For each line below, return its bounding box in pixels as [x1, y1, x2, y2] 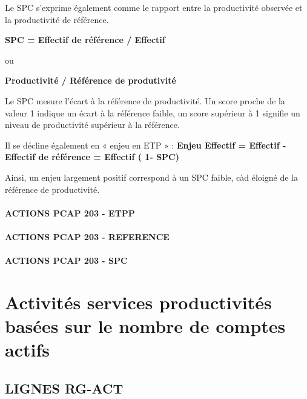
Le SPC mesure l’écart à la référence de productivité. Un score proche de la [5, 94, 285, 107]
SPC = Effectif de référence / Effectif [5, 33, 165, 46]
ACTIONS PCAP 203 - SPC [5, 254, 128, 267]
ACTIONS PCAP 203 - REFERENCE [5, 230, 170, 243]
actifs [5, 337, 50, 362]
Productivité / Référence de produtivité [5, 74, 176, 87]
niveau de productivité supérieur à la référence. [5, 118, 180, 131]
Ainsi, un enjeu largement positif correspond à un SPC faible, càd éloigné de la [5, 170, 298, 183]
